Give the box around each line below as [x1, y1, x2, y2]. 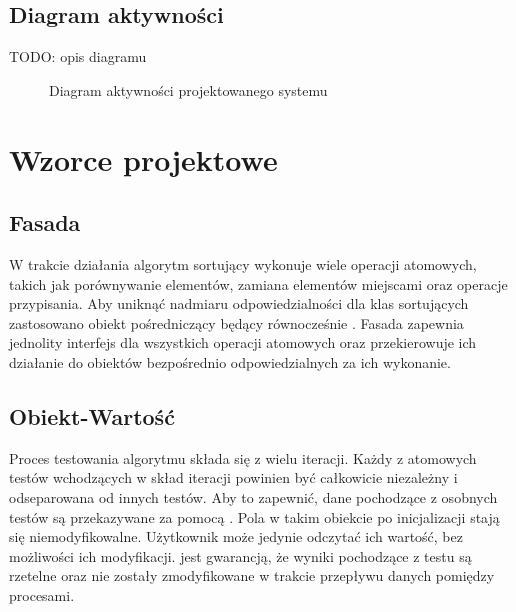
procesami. [9, 584, 75, 605]
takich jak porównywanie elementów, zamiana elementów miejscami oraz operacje [9, 273, 508, 294]
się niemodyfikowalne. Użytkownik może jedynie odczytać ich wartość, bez [9, 526, 463, 547]
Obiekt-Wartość [9, 400, 175, 431]
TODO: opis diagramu [9, 46, 147, 67]
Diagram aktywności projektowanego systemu [49, 79, 328, 100]
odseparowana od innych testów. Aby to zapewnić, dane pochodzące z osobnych [9, 486, 498, 507]
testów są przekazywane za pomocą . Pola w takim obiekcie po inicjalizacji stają [9, 506, 500, 527]
